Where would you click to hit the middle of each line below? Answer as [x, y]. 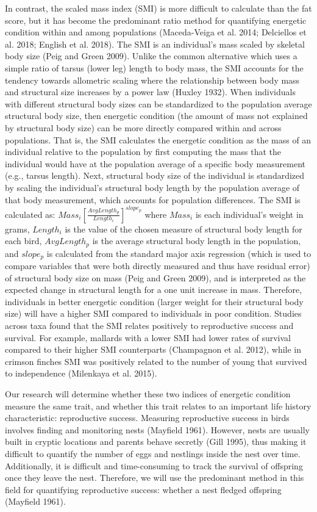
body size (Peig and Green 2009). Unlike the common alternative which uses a [151, 56]
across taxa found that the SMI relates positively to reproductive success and [149, 326]
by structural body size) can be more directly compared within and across [143, 127]
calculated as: [30, 214]
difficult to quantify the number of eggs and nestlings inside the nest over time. [153, 453]
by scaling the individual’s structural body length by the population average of [152, 187]
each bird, [23, 241]
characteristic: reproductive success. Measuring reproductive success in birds [147, 418]
